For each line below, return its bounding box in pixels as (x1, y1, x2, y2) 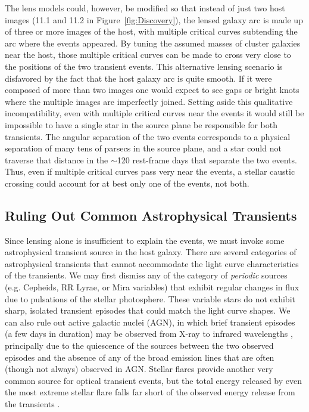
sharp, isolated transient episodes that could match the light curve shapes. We (5, 304, 291, 317)
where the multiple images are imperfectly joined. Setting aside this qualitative (5, 95, 293, 107)
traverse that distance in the (5, 153, 108, 166)
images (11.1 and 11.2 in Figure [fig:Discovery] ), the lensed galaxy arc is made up (5, 13, 303, 26)
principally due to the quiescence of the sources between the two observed (5, 339, 274, 352)
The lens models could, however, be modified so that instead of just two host (5, 2, 285, 14)
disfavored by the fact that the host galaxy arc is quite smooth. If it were (5, 72, 272, 84)
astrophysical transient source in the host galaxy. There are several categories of (5, 246, 296, 258)
